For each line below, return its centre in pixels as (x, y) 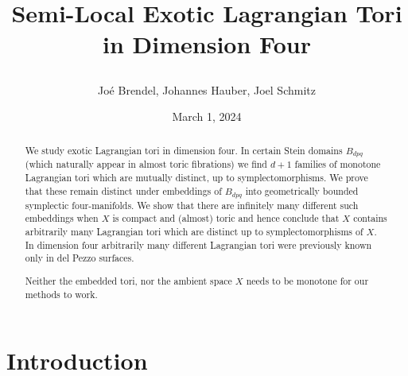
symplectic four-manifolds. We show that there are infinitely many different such (192, 205)
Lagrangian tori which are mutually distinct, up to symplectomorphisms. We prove (196, 178)
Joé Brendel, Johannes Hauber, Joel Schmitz (207, 89)
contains (370, 218)
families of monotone (338, 164)
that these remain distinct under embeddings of (123, 190)
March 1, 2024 (207, 116)
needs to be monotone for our (307, 280)
